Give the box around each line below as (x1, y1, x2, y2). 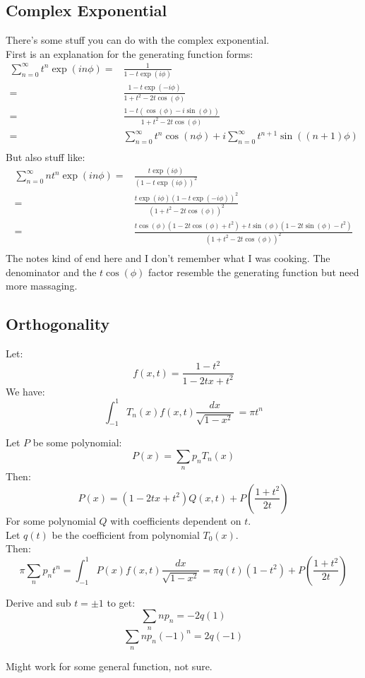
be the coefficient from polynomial (52, 527, 200, 542)
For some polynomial (6, 513, 96, 528)
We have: (6, 383, 45, 398)
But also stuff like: (6, 150, 85, 165)
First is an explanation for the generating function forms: (6, 46, 253, 61)
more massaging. (6, 278, 78, 293)
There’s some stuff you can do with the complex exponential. (6, 32, 270, 47)
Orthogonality (6, 313, 110, 335)
